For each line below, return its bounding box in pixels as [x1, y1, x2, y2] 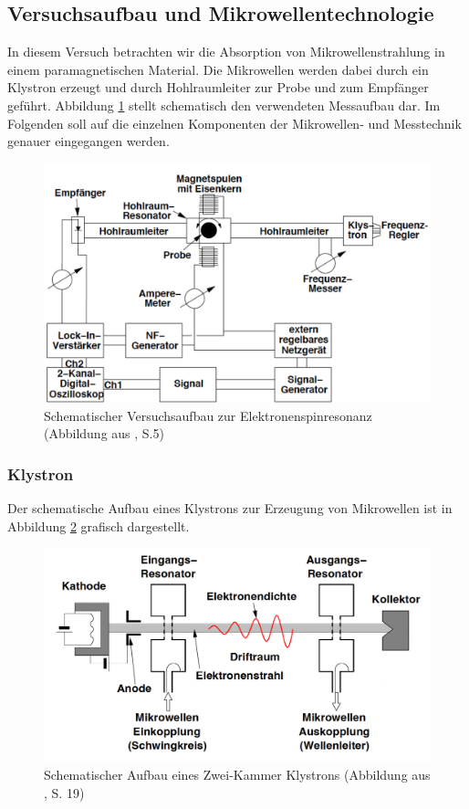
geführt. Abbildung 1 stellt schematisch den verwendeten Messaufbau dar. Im [7, 95, 441, 114]
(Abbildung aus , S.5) [44, 424, 164, 443]
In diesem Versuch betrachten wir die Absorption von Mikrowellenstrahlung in [7, 42, 445, 61]
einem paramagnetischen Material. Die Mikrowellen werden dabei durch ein [7, 59, 429, 79]
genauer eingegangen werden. [7, 131, 170, 151]
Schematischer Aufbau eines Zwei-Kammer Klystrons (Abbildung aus [44, 765, 431, 783]
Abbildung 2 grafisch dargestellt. [7, 516, 190, 535]
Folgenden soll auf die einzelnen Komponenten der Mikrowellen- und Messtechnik [7, 113, 462, 132]
